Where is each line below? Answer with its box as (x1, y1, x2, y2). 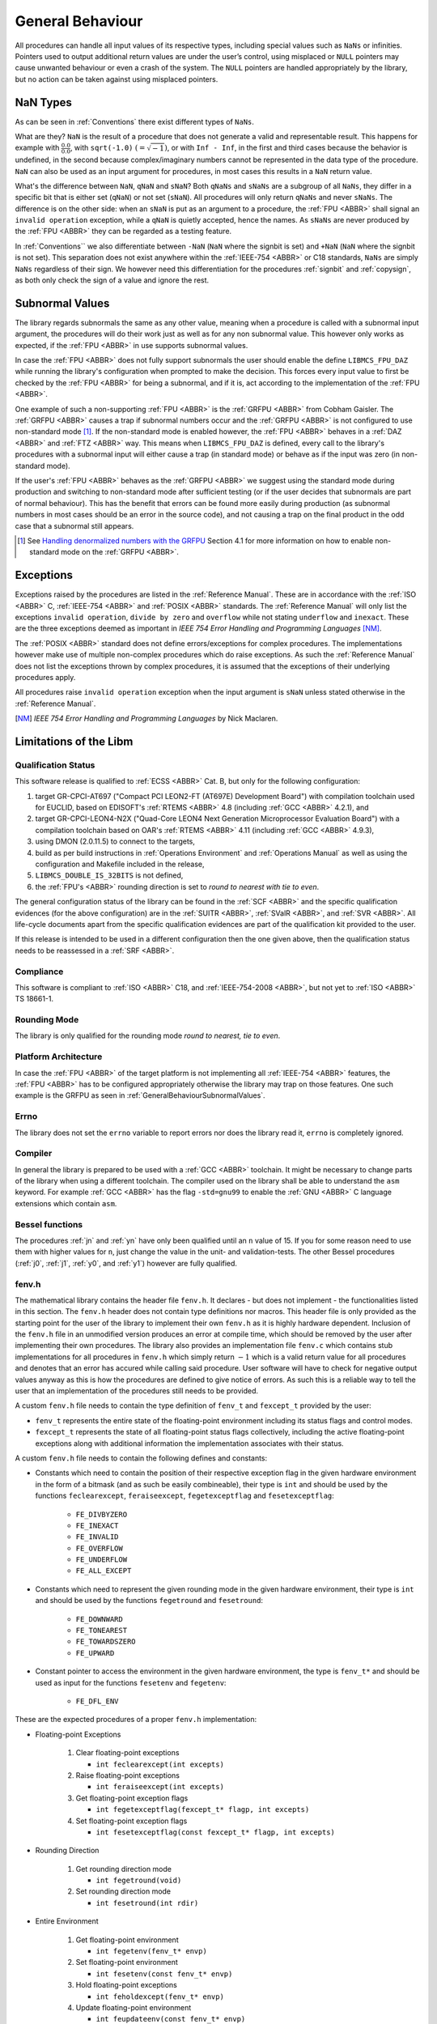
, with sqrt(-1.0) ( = (70, 142, 146, 153)
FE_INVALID (75, 1533, 119, 1541)
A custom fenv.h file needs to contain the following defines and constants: (15, 1453, 268, 1463)
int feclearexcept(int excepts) (95, 1759, 224, 1769)
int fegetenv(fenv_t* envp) (95, 1947, 208, 1956)
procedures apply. (15, 672, 76, 682)
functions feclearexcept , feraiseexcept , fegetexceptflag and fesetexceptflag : (35, 1490, 335, 1501)
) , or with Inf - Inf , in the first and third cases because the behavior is (164, 142, 408, 153)
